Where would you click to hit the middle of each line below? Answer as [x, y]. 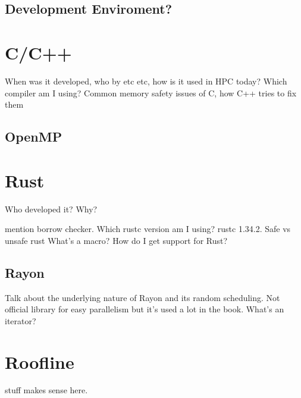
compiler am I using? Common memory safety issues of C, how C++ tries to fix [151, 93]
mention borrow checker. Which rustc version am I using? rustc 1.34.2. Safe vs [148, 229]
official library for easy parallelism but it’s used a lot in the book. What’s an [145, 309]
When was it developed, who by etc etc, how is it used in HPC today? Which [146, 81]
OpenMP [34, 137]
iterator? [21, 320]
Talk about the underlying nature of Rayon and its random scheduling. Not [142, 297]
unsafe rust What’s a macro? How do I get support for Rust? [116, 240]
